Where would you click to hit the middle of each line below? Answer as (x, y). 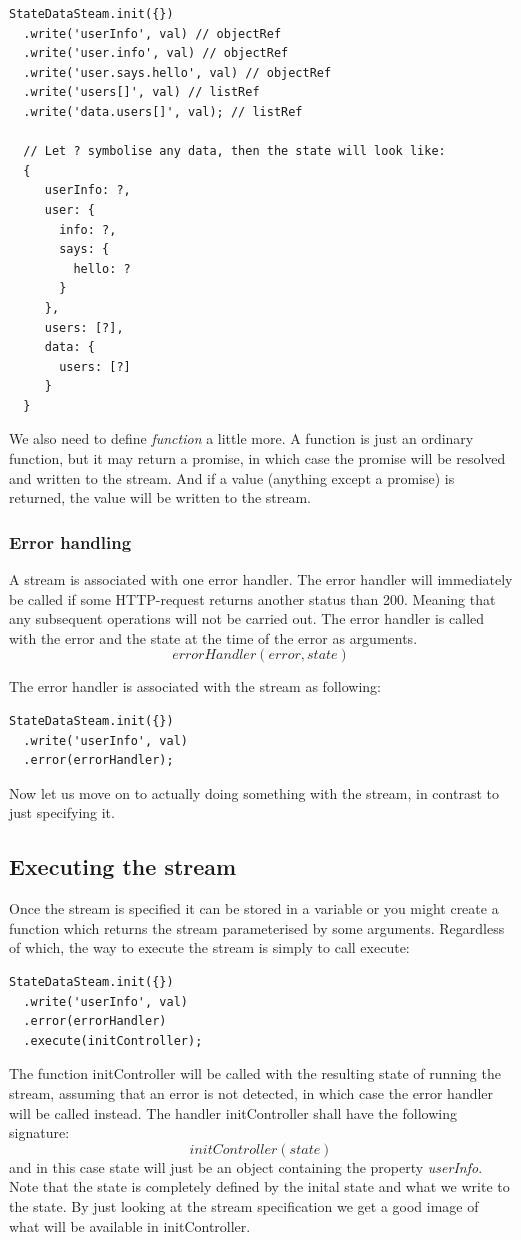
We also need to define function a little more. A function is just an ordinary (241, 438)
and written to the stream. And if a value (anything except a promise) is (232, 477)
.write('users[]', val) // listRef (141, 92)
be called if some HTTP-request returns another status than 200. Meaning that (252, 598)
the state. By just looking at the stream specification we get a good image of (244, 1205)
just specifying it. (62, 812)
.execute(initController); (113, 1040)
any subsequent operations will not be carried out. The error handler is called (247, 618)
